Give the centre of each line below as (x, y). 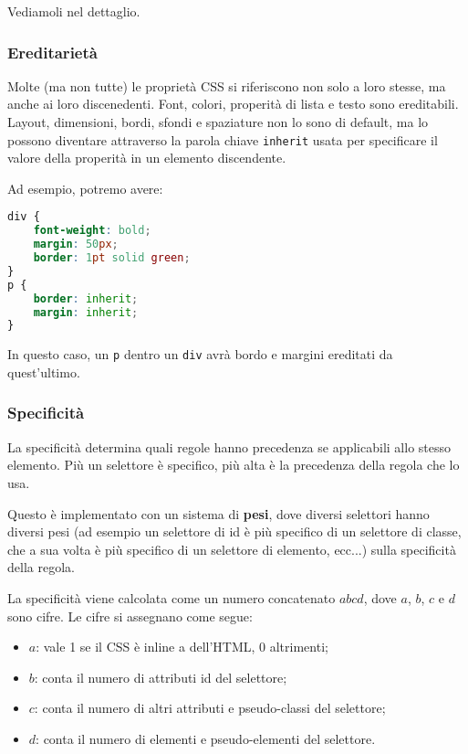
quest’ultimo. (44, 372)
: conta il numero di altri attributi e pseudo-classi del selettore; (210, 708)
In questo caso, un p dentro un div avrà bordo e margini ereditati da (200, 354)
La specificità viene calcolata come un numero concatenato (172, 597)
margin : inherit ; (86, 312)
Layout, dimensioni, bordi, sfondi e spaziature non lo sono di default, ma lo (218, 122)
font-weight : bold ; (92, 231)
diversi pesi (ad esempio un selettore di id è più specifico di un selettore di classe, (234, 531)
